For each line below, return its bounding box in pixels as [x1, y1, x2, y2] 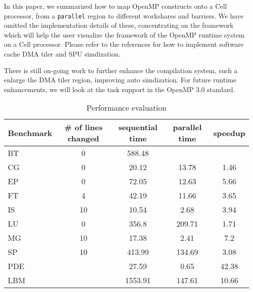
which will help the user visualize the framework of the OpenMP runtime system [4, 29, 245, 39]
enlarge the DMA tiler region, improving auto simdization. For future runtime [4, 75, 236, 85]
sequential [118, 121, 158, 133]
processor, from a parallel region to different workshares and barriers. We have [4, 10, 244, 20]
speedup [213, 127, 245, 138]
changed [67, 133, 99, 144]
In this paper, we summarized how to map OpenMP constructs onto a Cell [4, 1, 227, 11]
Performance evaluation [86, 102, 167, 114]
